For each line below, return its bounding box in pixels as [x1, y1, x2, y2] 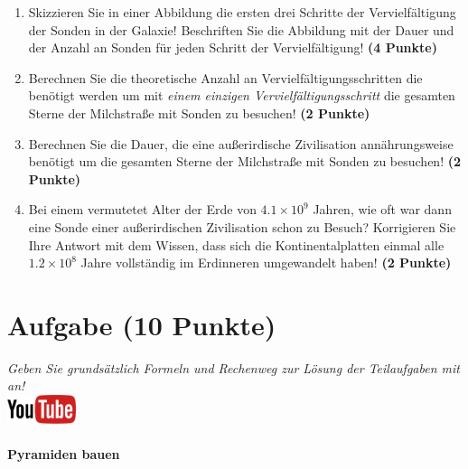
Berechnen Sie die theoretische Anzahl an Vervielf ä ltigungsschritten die [28, 68, 423, 87]
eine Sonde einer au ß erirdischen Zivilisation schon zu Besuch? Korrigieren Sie [28, 217, 456, 236]
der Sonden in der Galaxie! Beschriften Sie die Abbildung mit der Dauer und [28, 20, 454, 39]
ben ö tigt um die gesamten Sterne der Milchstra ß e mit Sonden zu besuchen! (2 [28, 152, 462, 171]
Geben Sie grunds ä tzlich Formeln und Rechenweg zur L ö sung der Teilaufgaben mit [7, 358, 460, 377]
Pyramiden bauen [7, 445, 120, 464]
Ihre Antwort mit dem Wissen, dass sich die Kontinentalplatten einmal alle [28, 235, 445, 254]
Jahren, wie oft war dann [313, 200, 452, 219]
